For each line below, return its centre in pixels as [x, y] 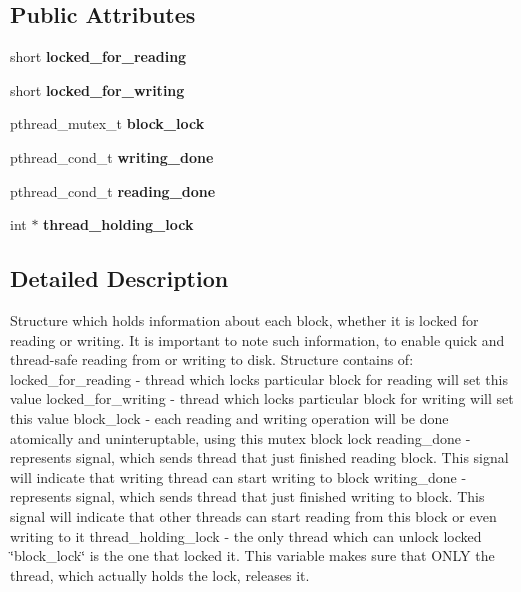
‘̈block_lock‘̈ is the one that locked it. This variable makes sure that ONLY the [252, 555]
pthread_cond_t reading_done [113, 190]
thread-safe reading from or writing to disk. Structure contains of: [212, 359]
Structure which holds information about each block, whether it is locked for [244, 319]
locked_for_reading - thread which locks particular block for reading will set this [259, 378]
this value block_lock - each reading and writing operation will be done [229, 417]
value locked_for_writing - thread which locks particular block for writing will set [262, 398]
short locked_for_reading [98, 56]
